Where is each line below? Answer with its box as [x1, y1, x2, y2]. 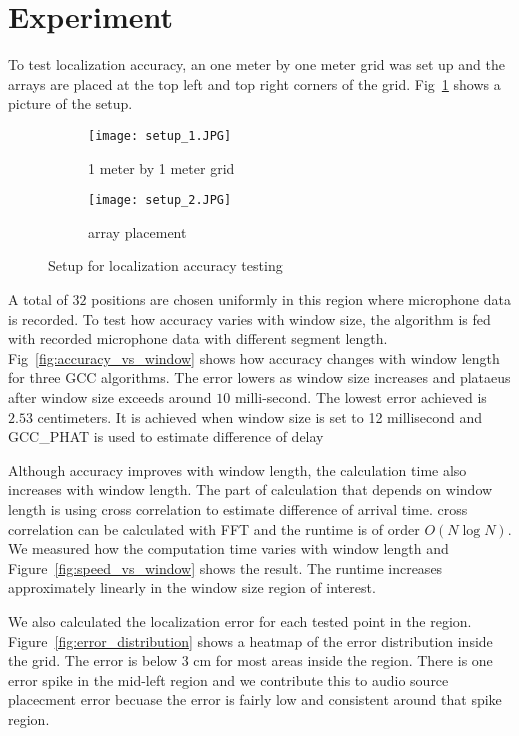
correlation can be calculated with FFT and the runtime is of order [8, 518, 420, 539]
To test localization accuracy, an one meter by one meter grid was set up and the [8, 54, 505, 75]
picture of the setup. [8, 93, 133, 114]
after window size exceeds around [8, 386, 212, 407]
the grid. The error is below [8, 650, 178, 671]
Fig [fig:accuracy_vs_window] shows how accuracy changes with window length [8, 347, 500, 368]
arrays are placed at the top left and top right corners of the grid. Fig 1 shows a [8, 73, 501, 94]
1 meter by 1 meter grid [88, 157, 235, 178]
